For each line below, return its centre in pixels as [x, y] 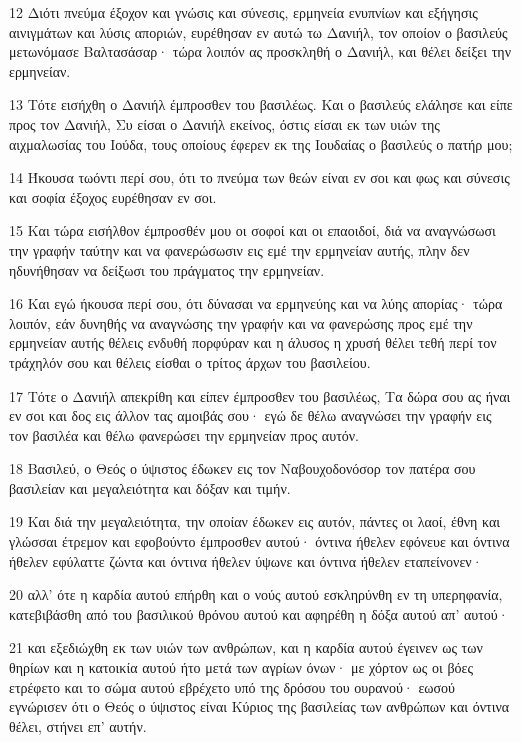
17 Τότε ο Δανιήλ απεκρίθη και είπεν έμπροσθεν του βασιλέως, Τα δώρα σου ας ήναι [260, 395]
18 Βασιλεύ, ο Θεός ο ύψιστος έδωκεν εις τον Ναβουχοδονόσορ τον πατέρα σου [242, 468]
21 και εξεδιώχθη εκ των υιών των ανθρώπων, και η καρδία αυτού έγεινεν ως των [246, 647]
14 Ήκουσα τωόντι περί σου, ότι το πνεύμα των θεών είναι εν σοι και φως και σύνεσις [259, 177]
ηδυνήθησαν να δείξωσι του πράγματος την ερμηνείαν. [167, 269]
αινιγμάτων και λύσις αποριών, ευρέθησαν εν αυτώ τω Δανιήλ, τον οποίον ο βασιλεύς [258, 31]
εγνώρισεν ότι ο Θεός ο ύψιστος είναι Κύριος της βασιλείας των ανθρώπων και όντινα [259, 706]
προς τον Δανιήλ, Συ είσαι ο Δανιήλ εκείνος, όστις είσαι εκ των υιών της [224, 123]
